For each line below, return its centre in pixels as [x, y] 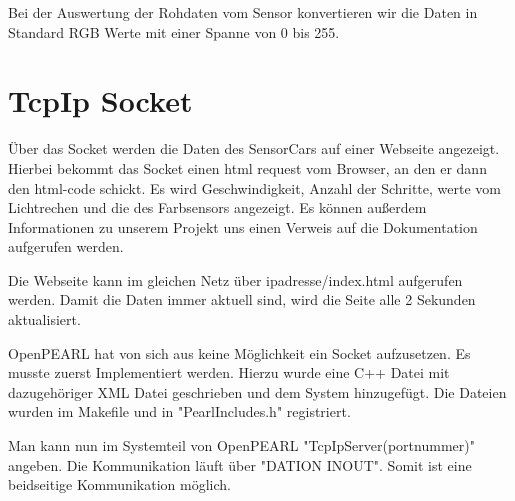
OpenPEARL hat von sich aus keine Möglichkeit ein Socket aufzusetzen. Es [239, 352]
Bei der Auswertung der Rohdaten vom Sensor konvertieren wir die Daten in [243, 12]
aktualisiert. [44, 319]
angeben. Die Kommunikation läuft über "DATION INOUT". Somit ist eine [240, 464]
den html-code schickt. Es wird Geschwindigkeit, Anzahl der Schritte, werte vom [254, 187]
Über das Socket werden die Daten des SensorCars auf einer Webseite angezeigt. [254, 148]
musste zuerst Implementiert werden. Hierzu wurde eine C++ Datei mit [229, 372]
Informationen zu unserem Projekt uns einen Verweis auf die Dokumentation [243, 226]
